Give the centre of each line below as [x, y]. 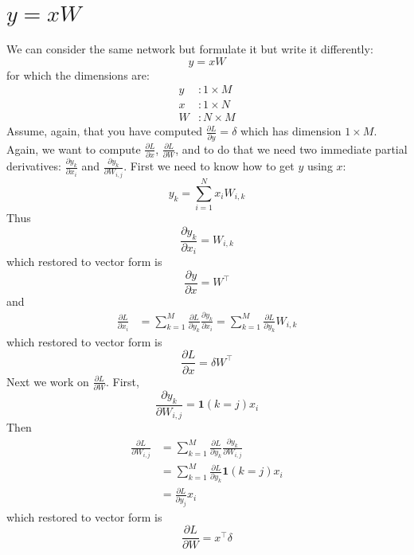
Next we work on [48, 381]
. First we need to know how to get [209, 166]
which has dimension [291, 131]
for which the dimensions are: [78, 74]
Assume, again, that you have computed [104, 131]
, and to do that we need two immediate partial [291, 149]
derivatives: [34, 166]
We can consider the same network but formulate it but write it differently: [190, 48]
